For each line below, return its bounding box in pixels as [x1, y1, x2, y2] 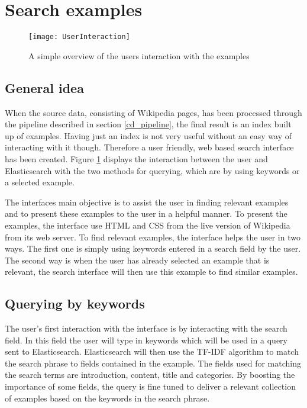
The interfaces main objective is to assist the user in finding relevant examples [5, 195, 289, 208]
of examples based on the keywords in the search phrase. [5, 391, 210, 404]
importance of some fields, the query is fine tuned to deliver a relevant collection [5, 380, 296, 393]
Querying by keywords [5, 294, 145, 313]
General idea [5, 78, 84, 97]
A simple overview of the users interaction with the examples [28, 49, 250, 62]
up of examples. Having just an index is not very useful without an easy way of [5, 129, 292, 142]
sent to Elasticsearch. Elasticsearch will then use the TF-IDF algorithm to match [5, 345, 299, 358]
